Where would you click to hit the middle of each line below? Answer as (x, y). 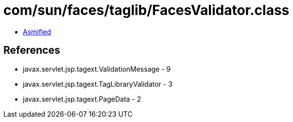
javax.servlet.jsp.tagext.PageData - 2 (82, 99)
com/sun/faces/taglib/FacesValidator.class (146, 10)
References (32, 50)
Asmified (37, 31)
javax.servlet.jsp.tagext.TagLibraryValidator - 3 (98, 84)
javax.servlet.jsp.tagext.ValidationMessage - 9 (97, 69)
